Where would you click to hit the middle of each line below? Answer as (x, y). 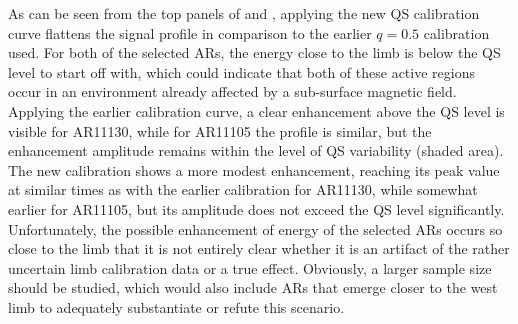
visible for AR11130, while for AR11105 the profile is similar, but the (220, 130)
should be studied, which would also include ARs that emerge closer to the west (253, 287)
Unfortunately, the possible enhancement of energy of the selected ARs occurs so (255, 228)
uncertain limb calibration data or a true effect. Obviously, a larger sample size (250, 267)
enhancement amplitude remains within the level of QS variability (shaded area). (256, 150)
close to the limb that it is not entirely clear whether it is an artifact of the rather (259, 248)
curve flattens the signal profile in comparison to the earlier (190, 32)
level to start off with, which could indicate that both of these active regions (241, 71)
